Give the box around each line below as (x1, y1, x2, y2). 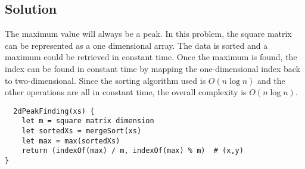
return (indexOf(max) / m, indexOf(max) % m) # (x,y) (21, 146, 244, 155)
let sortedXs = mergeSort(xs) (21, 127, 142, 136)
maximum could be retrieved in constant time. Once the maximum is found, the (5, 51, 297, 63)
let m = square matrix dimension (21, 117, 154, 126)
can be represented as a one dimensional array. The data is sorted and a (5, 39, 268, 51)
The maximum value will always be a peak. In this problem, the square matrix (5, 27, 292, 40)
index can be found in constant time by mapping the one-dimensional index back (5, 62, 301, 74)
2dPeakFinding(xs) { (13, 107, 95, 115)
